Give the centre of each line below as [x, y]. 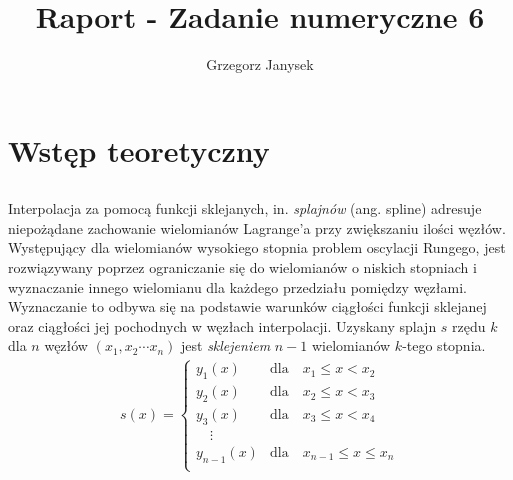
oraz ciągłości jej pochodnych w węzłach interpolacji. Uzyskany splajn [222, 325]
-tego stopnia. [444, 345]
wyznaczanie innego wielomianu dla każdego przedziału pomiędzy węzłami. [237, 286]
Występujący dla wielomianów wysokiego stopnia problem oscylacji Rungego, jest [257, 247]
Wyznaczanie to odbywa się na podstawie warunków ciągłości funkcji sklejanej [247, 306]
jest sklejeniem [225, 345]
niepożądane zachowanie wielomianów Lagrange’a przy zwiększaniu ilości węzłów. [257, 227]
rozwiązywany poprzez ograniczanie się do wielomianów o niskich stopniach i [242, 267]
